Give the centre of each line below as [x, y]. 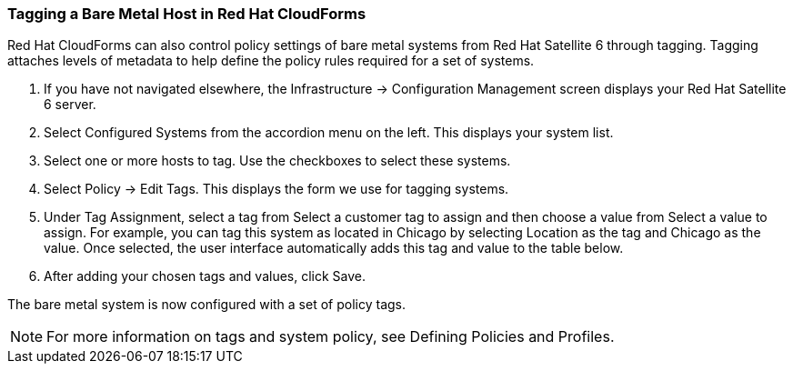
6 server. [70, 105]
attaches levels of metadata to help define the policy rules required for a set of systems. [271, 61]
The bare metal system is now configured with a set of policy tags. [206, 305]
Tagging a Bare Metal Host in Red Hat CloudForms [187, 14]
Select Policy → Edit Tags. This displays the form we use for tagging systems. [276, 189]
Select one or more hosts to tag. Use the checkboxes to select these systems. [277, 161]
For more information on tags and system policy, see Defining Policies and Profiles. [331, 337]
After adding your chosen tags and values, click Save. [205, 276]
